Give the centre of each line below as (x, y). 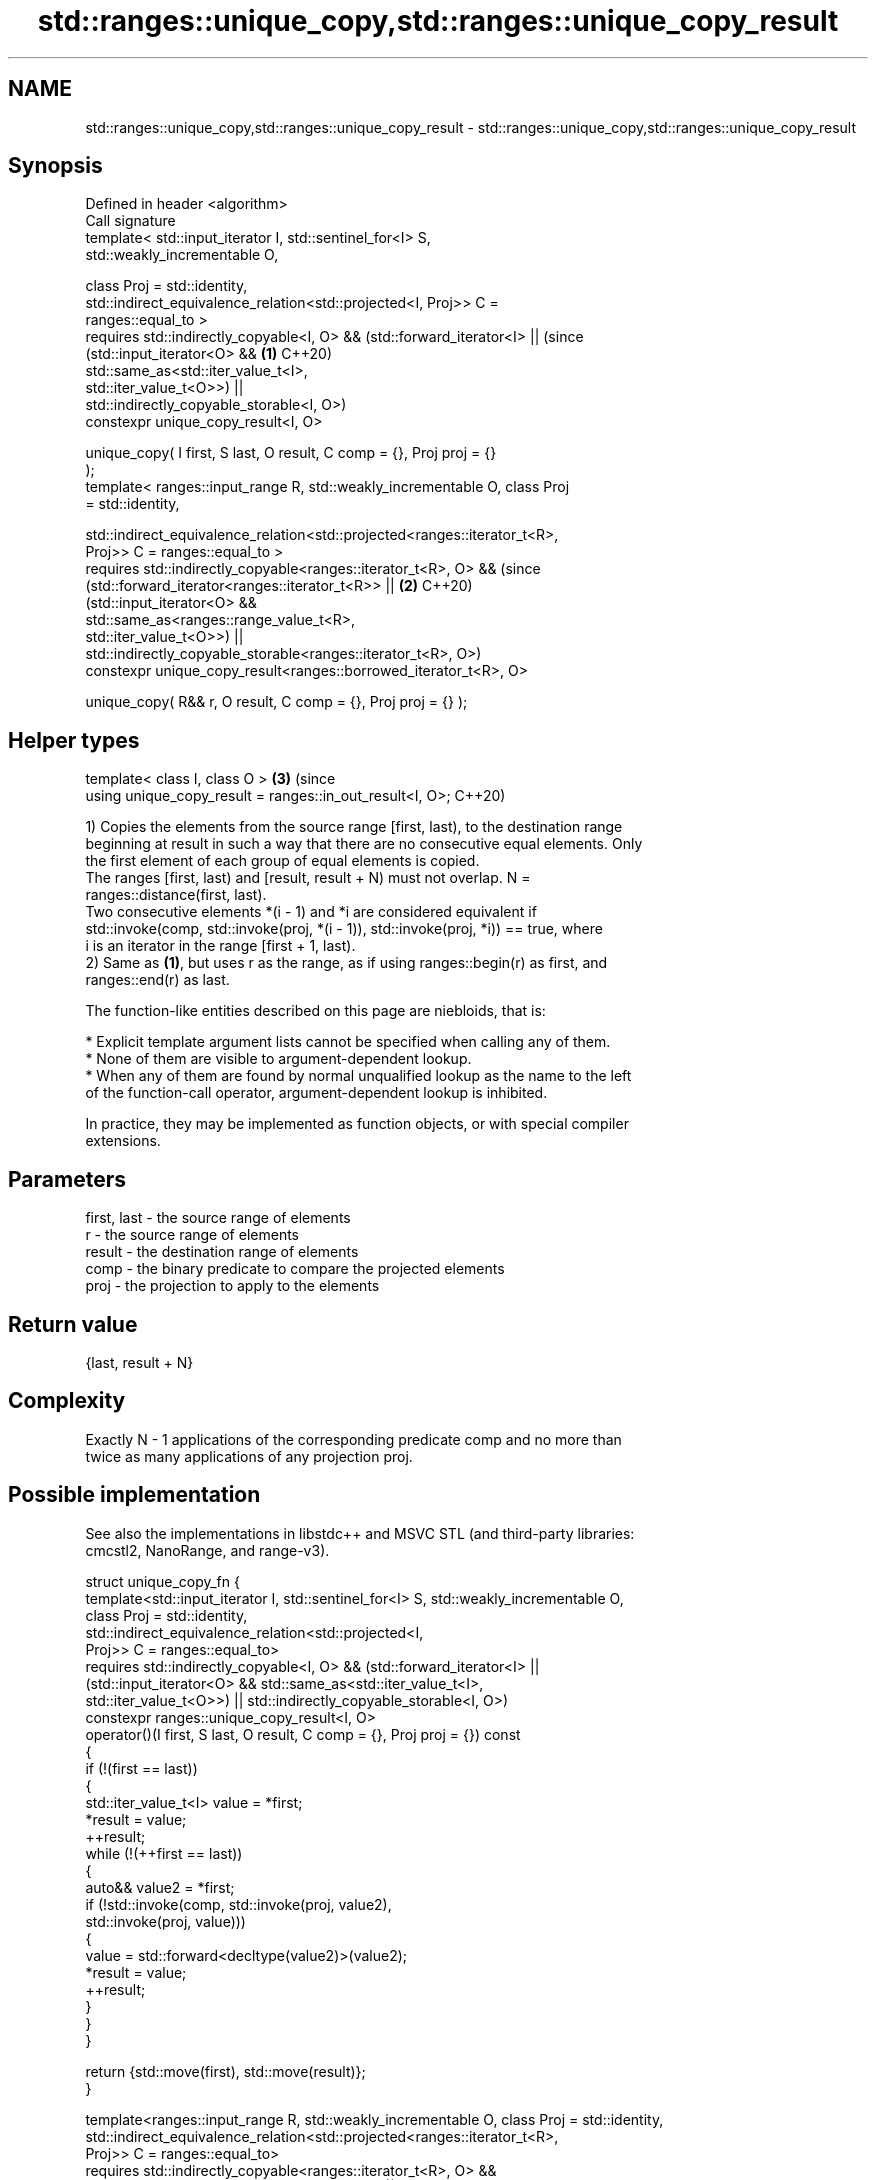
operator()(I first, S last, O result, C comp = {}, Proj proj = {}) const (303, 1734)
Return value (73, 1324)
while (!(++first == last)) (164, 1853)
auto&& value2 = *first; (160, 1887)
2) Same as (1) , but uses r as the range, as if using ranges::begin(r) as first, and (346, 963)
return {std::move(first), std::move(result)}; (225, 2071)
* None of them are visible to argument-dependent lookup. (278, 1059)
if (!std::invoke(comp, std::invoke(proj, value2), (238, 1904)
